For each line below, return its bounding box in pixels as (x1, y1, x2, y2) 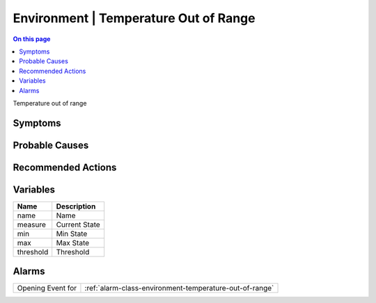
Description (56, 202, 96, 211)
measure (17, 220, 47, 229)
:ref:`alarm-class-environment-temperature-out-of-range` (84, 284, 274, 293)
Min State (56, 229, 88, 238)
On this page (13, 35, 51, 43)
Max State (56, 238, 90, 247)
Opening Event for (17, 284, 77, 293)
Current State (56, 220, 100, 229)
